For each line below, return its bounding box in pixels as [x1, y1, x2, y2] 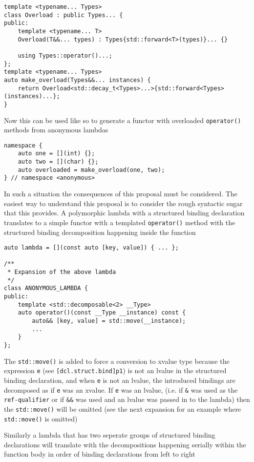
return [18, 84, 39, 92]
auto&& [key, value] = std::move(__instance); [32, 317, 186, 324]
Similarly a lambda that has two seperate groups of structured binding [4, 430, 215, 440]
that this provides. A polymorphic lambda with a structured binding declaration [4, 208, 245, 218]
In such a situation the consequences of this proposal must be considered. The [4, 189, 237, 199]
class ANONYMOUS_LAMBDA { [4, 285, 88, 292]
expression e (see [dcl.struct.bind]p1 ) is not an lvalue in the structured [4, 365, 227, 376]
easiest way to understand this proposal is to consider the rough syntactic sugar [4, 198, 243, 208]
